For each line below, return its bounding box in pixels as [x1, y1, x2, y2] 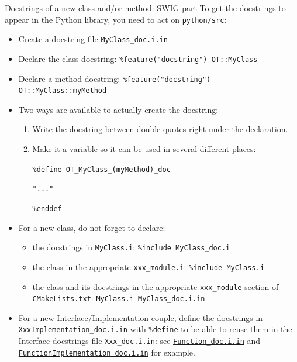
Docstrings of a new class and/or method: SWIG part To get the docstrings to [5, 2, 286, 13]
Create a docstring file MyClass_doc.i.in [18, 33, 168, 45]
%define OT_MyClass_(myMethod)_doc [32, 165, 171, 174]
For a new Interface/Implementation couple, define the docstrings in [18, 311, 263, 323]
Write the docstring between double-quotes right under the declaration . [32, 123, 288, 135]
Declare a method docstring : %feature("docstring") [18, 72, 211, 84]
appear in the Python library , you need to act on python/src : [5, 13, 227, 25]
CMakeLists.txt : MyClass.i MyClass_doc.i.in [32, 292, 205, 304]
